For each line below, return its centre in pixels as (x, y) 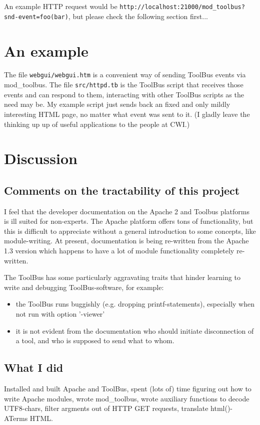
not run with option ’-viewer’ (60, 314)
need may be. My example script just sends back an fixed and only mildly (117, 104)
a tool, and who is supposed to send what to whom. (95, 340)
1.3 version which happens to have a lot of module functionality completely (119, 251)
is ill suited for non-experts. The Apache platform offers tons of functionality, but (129, 221)
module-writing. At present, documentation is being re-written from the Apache (126, 241)
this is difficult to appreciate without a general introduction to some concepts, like (130, 231)
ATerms (16, 418)
